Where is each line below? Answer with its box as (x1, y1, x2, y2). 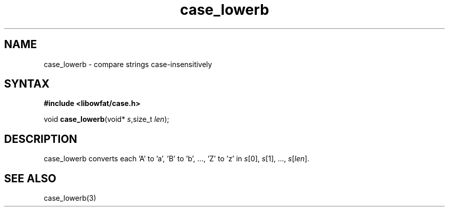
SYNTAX (4, 77, 50, 91)
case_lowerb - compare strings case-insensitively (44, 59, 212, 69)
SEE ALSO (4, 172, 56, 185)
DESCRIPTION (4, 132, 77, 145)
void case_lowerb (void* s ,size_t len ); (44, 115, 169, 124)
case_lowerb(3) (44, 194, 96, 203)
